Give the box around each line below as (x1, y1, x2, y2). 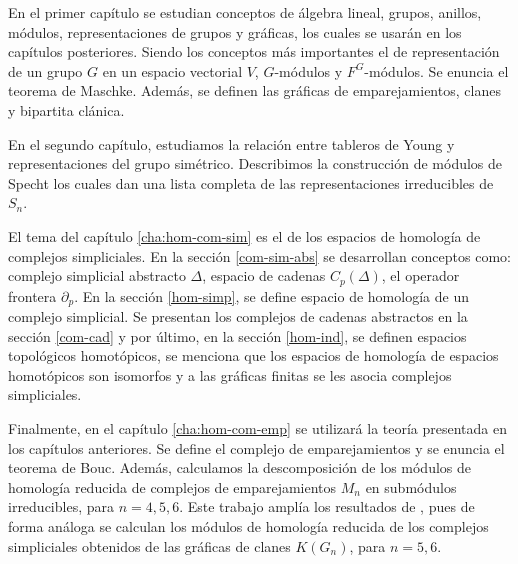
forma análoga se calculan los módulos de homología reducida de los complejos (8, 515, 489, 536)
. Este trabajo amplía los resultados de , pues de (179, 496, 475, 517)
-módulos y (274, 60, 343, 81)
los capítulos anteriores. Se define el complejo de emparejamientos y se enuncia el (8, 437, 505, 458)
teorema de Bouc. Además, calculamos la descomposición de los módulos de (8, 457, 472, 478)
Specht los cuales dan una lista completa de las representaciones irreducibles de (8, 172, 494, 193)
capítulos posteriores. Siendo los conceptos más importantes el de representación (8, 41, 500, 62)
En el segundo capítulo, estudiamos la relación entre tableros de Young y (8, 133, 455, 154)
